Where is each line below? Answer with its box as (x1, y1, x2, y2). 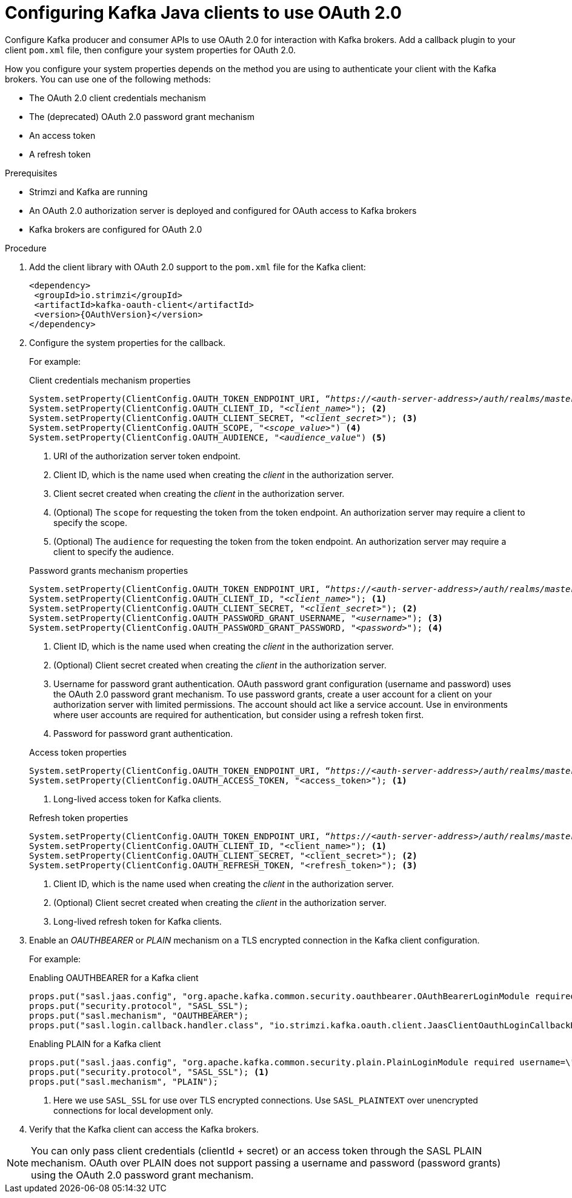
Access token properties (29, 747, 127, 757)
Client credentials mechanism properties (29, 374, 191, 385)
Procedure (5, 242, 47, 253)
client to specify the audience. (53, 546, 174, 557)
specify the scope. (53, 517, 128, 528)
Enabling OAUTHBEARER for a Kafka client (29, 972, 199, 983)
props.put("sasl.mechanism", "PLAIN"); (29, 1076, 218, 1087)
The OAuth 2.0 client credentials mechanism (29, 92, 206, 103)
